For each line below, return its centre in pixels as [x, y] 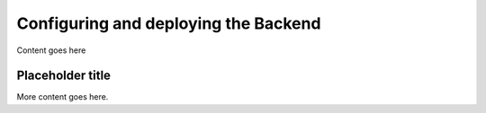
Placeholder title [64, 76]
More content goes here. [63, 97]
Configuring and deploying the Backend [169, 23]
